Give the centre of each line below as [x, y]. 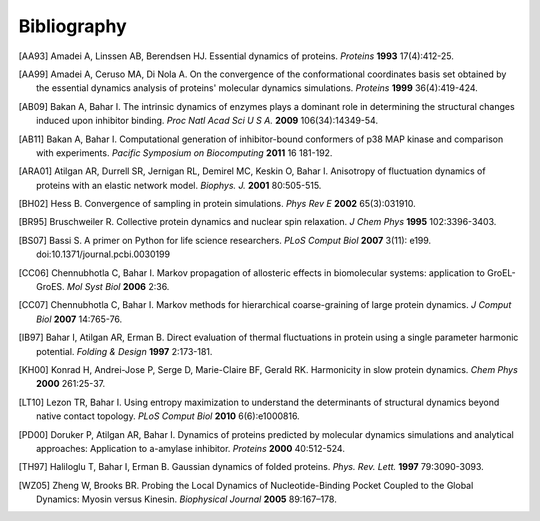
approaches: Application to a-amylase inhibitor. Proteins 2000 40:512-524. [190, 448]
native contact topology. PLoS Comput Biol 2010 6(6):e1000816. [168, 416]
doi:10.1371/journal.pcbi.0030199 [103, 254]
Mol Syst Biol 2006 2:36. [118, 287]
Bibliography [72, 26]
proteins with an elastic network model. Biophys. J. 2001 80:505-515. [179, 185]
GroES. [50, 287]
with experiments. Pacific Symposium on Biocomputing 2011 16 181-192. [184, 152]
